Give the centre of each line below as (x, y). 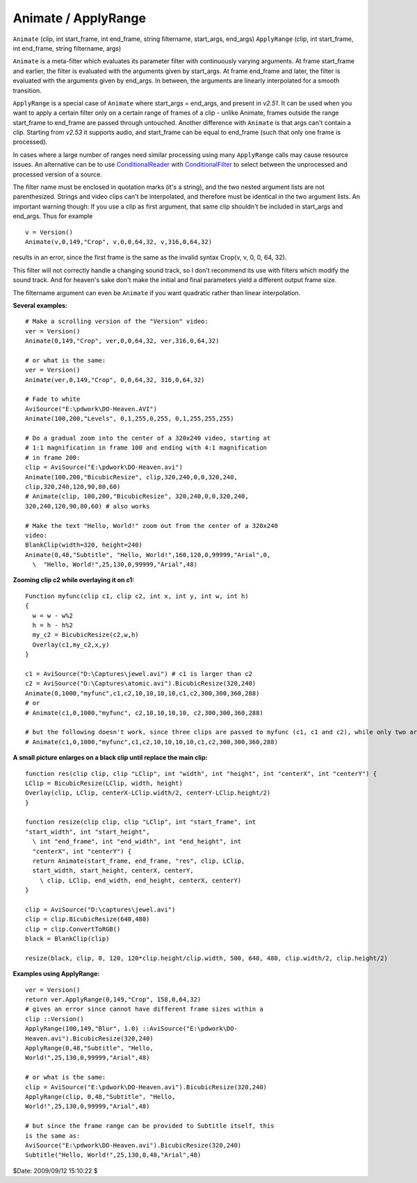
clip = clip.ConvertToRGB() (73, 929)
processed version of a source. (57, 174)
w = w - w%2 (52, 615)
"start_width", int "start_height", (88, 832)
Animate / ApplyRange (79, 18)
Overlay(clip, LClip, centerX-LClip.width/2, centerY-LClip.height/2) (148, 793)
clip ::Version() (55, 1019)
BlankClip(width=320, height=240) (84, 545)
